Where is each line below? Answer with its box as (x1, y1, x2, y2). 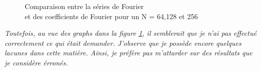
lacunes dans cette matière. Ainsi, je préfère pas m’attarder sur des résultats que (5, 47, 252, 58)
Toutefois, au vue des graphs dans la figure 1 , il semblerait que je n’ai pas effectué (5, 28, 257, 38)
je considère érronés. (5, 57, 68, 67)
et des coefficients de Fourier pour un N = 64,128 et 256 (25, 11, 198, 21)
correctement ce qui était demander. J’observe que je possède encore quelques (5, 37, 241, 48)
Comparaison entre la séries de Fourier (25, 1, 144, 11)
